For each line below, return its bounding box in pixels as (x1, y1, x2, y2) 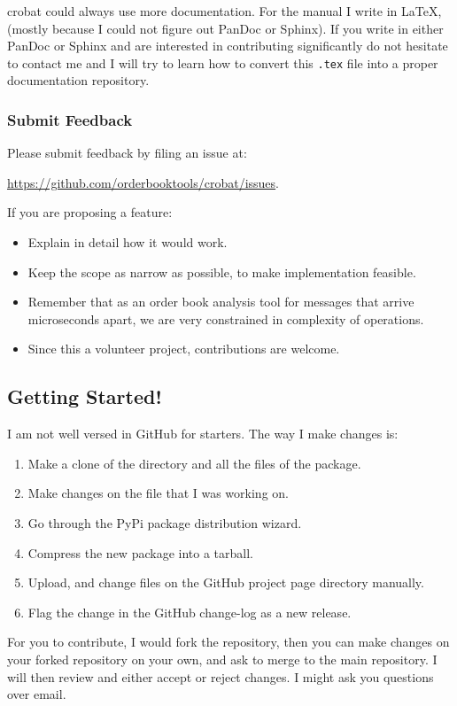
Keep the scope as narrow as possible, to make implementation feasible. (27, 262, 416, 281)
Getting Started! (7, 383, 162, 410)
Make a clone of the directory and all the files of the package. (27, 454, 361, 472)
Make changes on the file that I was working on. (27, 484, 289, 502)
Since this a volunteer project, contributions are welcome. (27, 339, 340, 358)
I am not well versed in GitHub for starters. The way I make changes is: (7, 424, 399, 443)
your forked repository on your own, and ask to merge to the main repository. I (7, 649, 438, 668)
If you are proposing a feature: (7, 203, 173, 221)
